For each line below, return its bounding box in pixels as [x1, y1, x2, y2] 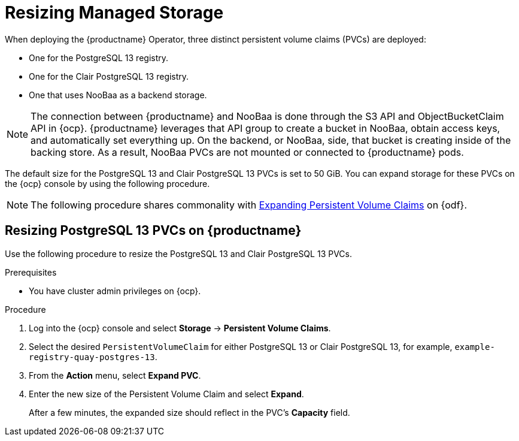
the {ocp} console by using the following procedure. [5, 178, 210, 189]
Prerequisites [5, 267, 57, 277]
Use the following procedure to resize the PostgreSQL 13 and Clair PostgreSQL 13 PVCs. [5, 248, 352, 259]
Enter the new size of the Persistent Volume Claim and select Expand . [29, 388, 304, 399]
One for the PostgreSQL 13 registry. [29, 52, 169, 63]
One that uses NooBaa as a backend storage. [29, 89, 207, 100]
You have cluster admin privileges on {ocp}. [29, 285, 201, 296]
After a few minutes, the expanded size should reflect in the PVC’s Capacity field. [29, 407, 350, 418]
